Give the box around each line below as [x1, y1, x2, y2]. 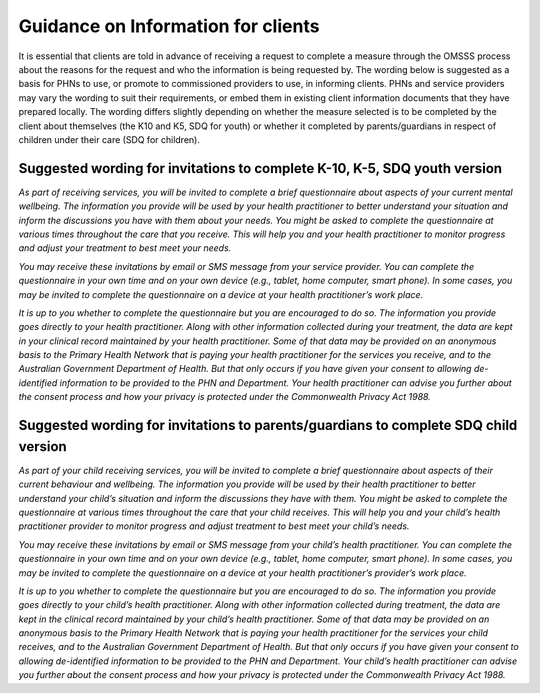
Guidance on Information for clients [18, 15, 320, 37]
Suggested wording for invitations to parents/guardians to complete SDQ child [18, 417, 518, 434]
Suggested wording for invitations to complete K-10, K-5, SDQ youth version [18, 160, 503, 177]
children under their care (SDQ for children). [18, 133, 200, 145]
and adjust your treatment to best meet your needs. [18, 242, 232, 254]
